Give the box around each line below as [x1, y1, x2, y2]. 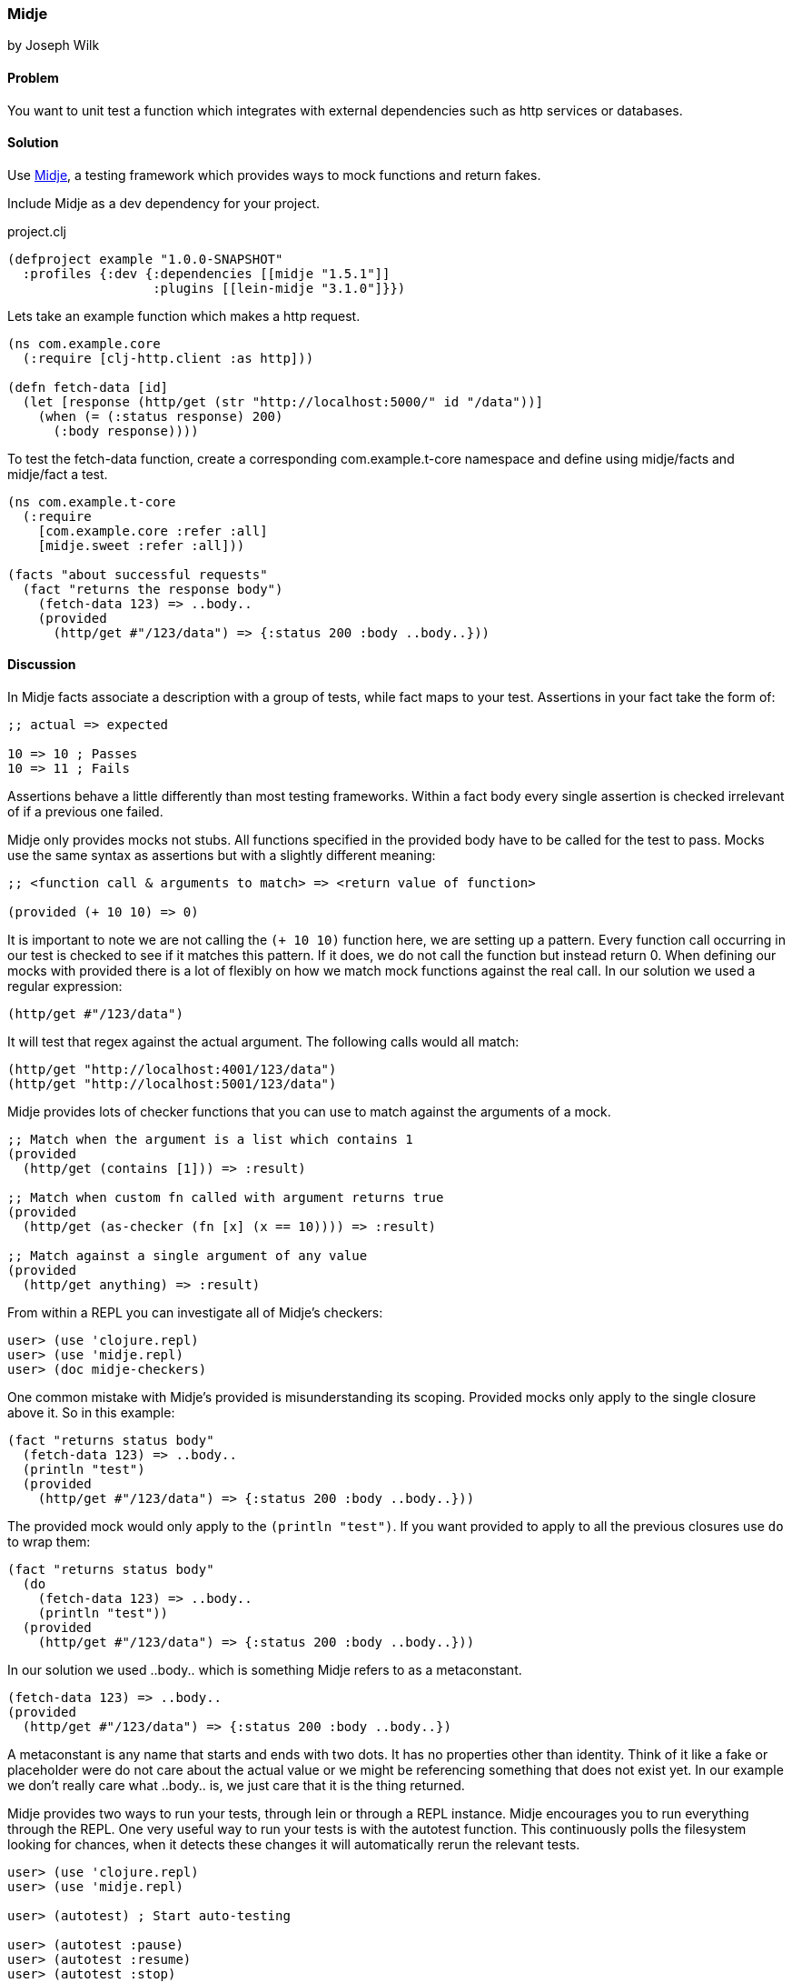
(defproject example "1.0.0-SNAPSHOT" [7, 251, 283, 266]
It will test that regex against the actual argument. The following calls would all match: [7, 1034, 520, 1050]
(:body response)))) [53, 423, 199, 438]
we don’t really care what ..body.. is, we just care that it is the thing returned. [7, 1778, 465, 1794]
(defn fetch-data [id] [7, 379, 169, 395]
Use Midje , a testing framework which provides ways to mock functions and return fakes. [7, 166, 541, 183]
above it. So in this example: [7, 1405, 175, 1421]
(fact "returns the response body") [22, 581, 283, 596]
